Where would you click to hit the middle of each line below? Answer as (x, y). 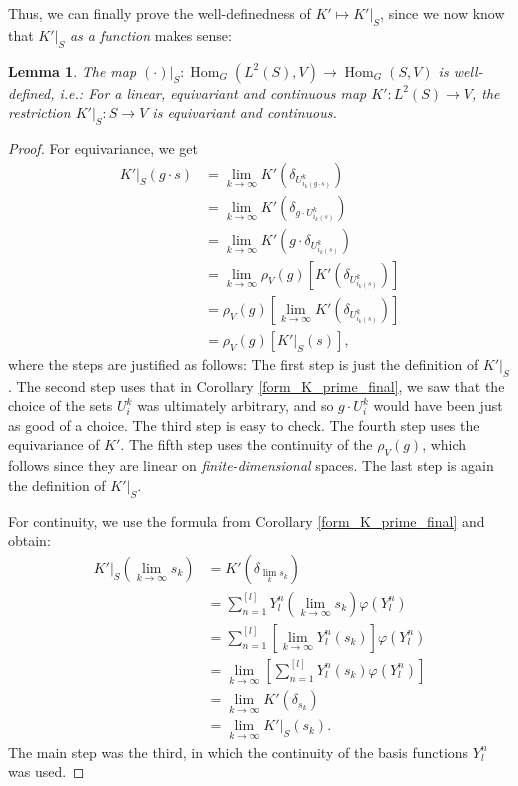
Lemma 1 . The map (72, 70)
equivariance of (54, 444)
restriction (39, 112)
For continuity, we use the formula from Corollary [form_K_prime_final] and (246, 520)
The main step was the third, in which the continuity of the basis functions (238, 751)
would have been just (438, 405)
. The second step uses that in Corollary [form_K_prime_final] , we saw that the (256, 385)
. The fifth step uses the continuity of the (246, 444)
